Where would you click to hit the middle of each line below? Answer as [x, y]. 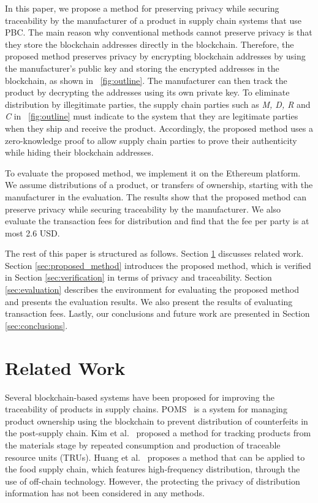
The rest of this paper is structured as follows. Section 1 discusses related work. [154, 253]
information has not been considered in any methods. [105, 493]
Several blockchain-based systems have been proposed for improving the [140, 397]
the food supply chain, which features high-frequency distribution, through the [153, 469]
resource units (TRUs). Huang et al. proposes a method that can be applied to [155, 457]
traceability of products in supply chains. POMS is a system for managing [146, 409]
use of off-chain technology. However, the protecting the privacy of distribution [153, 481]
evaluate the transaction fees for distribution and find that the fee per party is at [157, 221]
